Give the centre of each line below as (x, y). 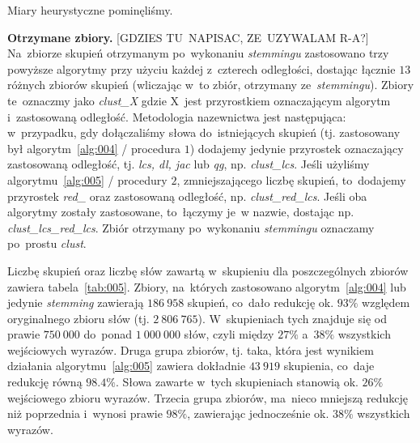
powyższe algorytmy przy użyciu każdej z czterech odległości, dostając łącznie (202, 68)
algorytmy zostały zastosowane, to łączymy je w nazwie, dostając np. (181, 212)
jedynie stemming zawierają (76, 302)
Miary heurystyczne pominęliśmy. (90, 10)
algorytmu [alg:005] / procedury (87, 179)
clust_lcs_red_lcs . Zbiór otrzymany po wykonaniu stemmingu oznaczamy (191, 227)
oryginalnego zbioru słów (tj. (78, 318)
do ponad (108, 334)
